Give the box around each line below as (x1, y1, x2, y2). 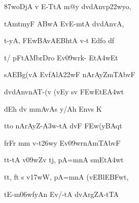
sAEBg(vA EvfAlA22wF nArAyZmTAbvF (4, 69, 135, 80)
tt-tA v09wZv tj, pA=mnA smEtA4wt (4, 154, 124, 165)
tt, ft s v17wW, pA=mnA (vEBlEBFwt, (4, 171, 129, 182)
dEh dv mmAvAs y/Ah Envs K (4, 103, 102, 114)
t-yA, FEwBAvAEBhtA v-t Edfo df (4, 35, 115, 46)
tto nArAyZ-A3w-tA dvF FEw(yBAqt (4, 120, 122, 131)
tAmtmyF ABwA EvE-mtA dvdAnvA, (4, 18, 124, 28)
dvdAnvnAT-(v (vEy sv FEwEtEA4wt (4, 86, 124, 96)
